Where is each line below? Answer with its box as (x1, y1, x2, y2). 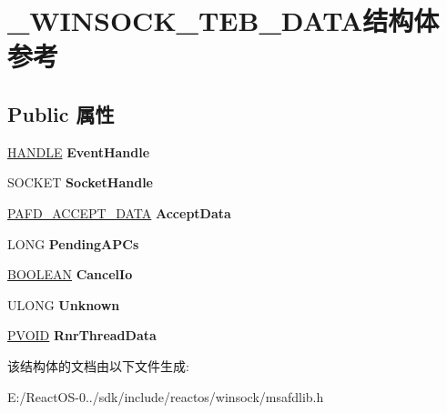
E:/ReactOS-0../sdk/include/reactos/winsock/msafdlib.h (7, 387, 324, 406)
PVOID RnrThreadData (7, 326, 157, 345)
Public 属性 (7, 99, 115, 127)
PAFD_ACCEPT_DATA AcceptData (7, 203, 231, 222)
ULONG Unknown (7, 295, 120, 314)
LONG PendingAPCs (7, 234, 139, 253)
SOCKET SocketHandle (7, 173, 153, 192)
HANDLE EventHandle (7, 142, 150, 161)
